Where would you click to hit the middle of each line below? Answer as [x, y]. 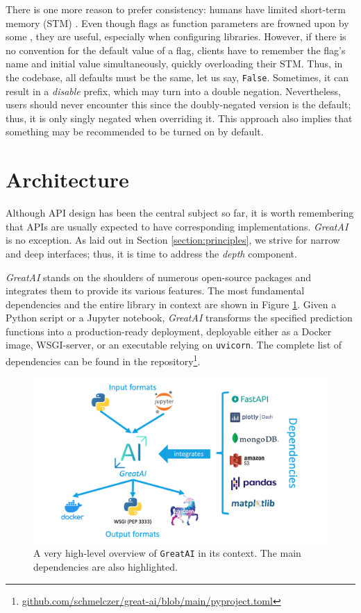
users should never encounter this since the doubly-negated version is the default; [178, 104]
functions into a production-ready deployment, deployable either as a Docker [169, 331]
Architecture [67, 179]
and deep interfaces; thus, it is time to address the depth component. [151, 253]
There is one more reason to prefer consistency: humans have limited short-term [176, 9]
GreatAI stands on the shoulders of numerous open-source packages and [159, 277]
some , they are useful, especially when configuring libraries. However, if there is [176, 36]
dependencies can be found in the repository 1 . [103, 360]
